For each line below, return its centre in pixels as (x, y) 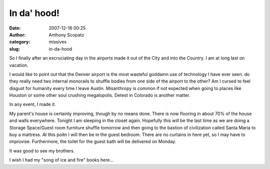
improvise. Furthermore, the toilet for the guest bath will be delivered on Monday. (93, 141)
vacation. (19, 65)
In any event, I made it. (32, 104)
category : (20, 42)
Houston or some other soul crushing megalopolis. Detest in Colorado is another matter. (100, 95)
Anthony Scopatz (66, 34)
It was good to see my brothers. (42, 150)
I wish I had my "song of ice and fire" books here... (61, 160)
